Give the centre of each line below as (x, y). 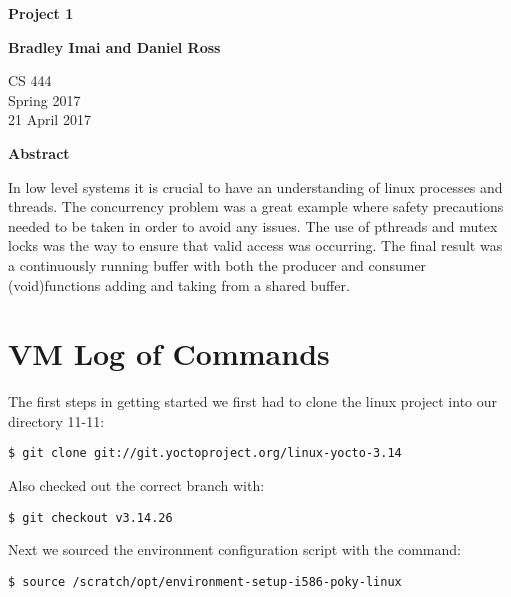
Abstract (39, 152)
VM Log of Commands (169, 353)
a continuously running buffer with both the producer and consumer (217, 264)
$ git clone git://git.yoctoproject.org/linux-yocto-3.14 (205, 453)
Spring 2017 (44, 99)
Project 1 (41, 13)
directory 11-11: (56, 420)
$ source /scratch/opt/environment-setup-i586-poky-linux (205, 581)
